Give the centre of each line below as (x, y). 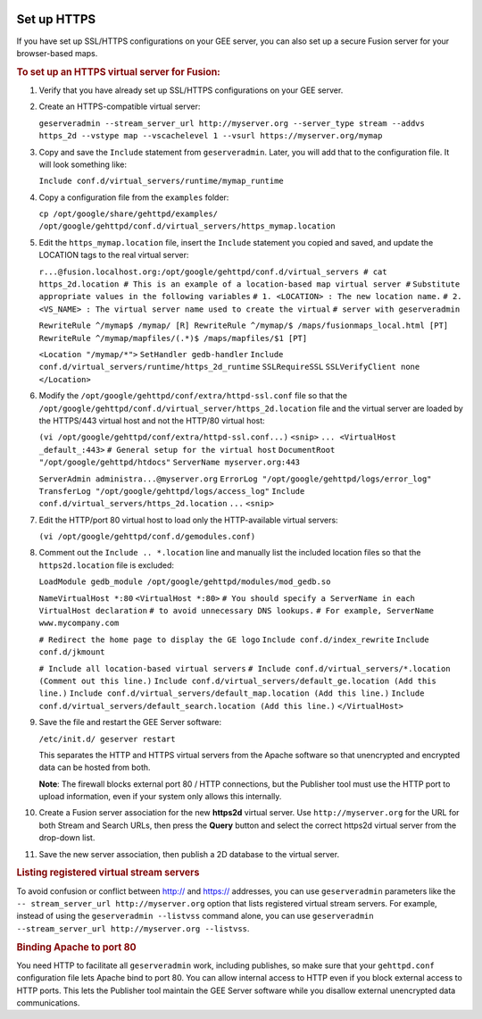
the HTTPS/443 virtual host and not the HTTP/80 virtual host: (152, 421)
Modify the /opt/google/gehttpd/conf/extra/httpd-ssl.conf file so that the (193, 396)
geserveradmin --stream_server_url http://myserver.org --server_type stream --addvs (232, 123)
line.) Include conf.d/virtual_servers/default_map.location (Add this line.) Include (232, 693)
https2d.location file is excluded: (106, 565)
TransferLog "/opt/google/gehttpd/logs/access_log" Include (172, 491)
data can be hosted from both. (95, 767)
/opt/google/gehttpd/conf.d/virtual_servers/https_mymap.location (187, 226)
